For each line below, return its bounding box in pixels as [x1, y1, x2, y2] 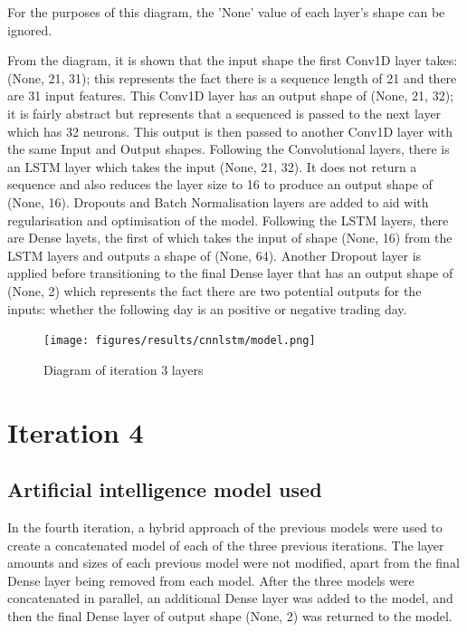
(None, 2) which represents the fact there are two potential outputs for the [7, 281, 422, 300]
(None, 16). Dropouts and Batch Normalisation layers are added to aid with [7, 192, 429, 211]
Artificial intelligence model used [7, 475, 322, 503]
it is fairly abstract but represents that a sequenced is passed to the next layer [7, 103, 442, 122]
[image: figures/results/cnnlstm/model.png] [43, 334, 316, 348]
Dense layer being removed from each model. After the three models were [7, 570, 415, 589]
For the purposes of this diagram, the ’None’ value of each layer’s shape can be [7, 3, 445, 21]
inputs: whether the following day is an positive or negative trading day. [7, 299, 407, 318]
